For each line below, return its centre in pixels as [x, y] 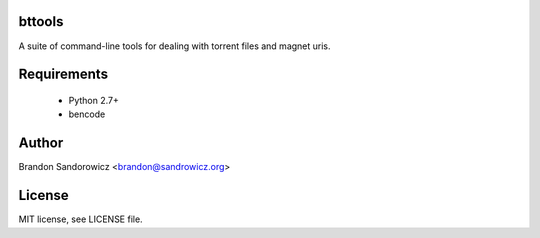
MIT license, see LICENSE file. [81, 219]
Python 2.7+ [94, 100]
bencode [87, 114]
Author [41, 143]
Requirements [63, 74]
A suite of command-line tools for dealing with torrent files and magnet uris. [174, 46]
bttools [41, 21]
